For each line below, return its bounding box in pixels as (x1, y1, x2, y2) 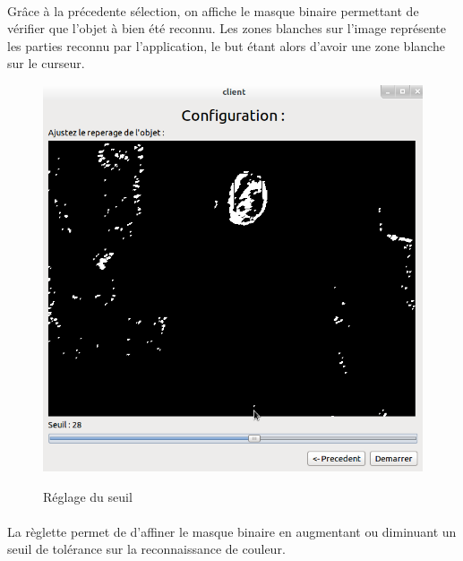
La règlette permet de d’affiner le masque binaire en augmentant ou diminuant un (7, 522, 457, 540)
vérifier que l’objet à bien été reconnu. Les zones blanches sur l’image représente (7, 19, 446, 38)
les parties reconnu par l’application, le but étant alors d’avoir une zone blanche (7, 36, 445, 55)
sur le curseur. (7, 54, 85, 73)
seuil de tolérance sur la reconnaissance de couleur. (7, 539, 286, 558)
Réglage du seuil (43, 487, 133, 505)
